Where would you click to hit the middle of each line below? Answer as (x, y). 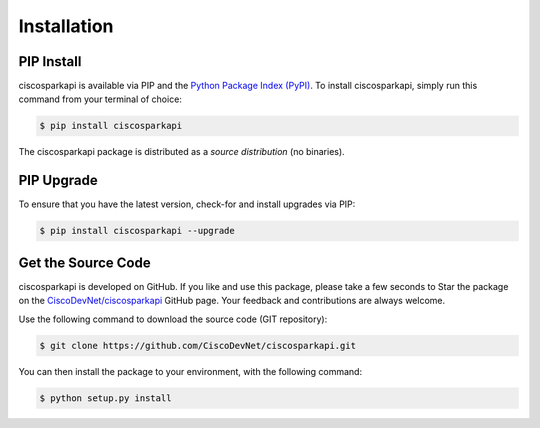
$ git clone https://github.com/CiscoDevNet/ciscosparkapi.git (198, 345)
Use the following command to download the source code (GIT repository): (173, 319)
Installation (66, 26)
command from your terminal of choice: (100, 99)
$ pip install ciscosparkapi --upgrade (137, 231)
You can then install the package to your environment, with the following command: (190, 371)
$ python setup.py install (105, 398)
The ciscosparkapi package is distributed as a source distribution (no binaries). (181, 152)
